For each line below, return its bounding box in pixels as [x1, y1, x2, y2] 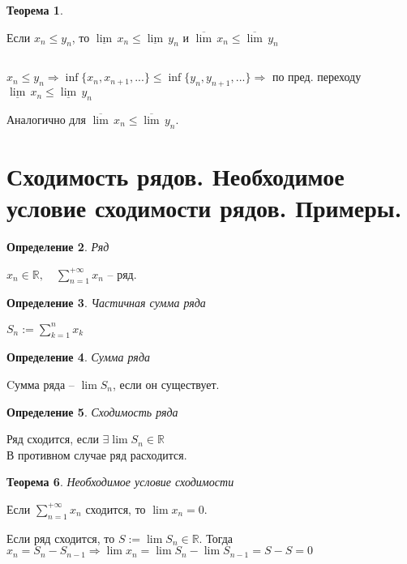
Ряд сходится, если [6, 430, 99, 447]
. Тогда [199, 529, 233, 546]
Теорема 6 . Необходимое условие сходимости [6, 473, 234, 490]
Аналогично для [6, 110, 86, 127]
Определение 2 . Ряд [6, 238, 109, 255]
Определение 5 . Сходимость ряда [6, 403, 178, 420]
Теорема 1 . [6, 2, 63, 18]
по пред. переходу [272, 68, 362, 85]
